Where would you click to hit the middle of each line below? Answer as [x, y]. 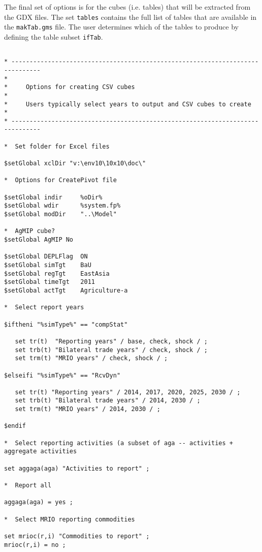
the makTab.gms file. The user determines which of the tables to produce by [121, 27]
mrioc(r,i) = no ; [35, 545]
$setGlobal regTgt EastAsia [57, 273]
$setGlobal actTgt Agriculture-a [66, 290]
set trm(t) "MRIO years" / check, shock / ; [91, 358]
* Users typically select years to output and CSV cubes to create [128, 104]
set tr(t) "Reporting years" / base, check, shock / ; [111, 341]
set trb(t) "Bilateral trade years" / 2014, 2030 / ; [108, 401]
